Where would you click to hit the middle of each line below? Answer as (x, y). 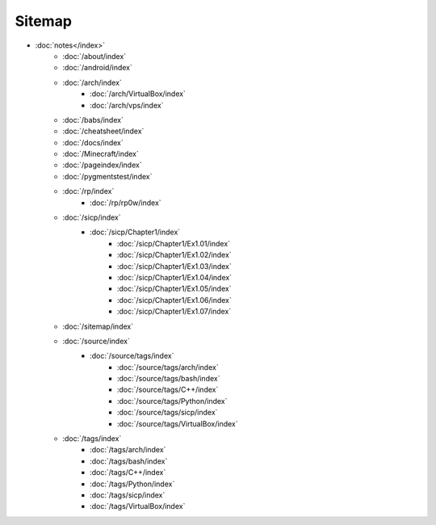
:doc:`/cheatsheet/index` (103, 131)
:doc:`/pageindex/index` (102, 165)
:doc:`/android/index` (97, 68)
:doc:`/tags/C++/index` (128, 472)
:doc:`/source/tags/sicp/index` (168, 413)
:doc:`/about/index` (94, 56)
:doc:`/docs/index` (93, 142)
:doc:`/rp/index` (88, 191)
